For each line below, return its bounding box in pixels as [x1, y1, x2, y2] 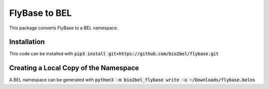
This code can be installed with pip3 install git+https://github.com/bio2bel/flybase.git [9, 51, 219, 57]
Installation [9, 38, 45, 46]
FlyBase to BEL [9, 7, 72, 18]
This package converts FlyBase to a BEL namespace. [9, 25, 119, 31]
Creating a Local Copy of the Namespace [9, 64, 139, 72]
